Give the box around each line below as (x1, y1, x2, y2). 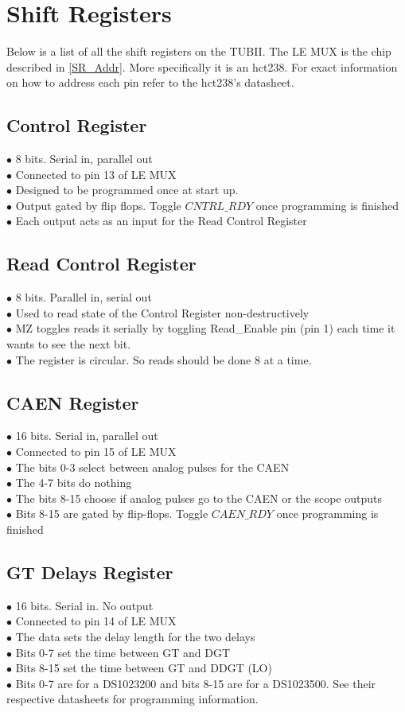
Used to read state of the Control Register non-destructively (15, 304, 310, 321)
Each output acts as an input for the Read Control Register (15, 212, 307, 229)
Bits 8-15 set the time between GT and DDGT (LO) (15, 659, 272, 676)
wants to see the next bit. (6, 336, 131, 352)
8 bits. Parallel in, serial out (15, 289, 152, 305)
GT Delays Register (6, 560, 173, 584)
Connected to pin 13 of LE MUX (15, 165, 177, 182)
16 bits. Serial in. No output (15, 597, 154, 613)
